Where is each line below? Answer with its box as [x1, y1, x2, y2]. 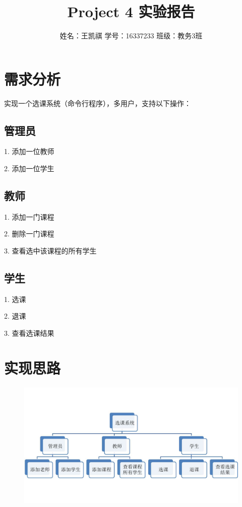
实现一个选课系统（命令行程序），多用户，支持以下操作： [4, 97, 191, 108]
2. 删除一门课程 [4, 228, 54, 239]
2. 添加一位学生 [4, 163, 54, 174]
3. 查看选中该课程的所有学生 [4, 245, 97, 256]
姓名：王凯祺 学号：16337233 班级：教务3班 [59, 30, 203, 41]
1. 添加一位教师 [4, 146, 54, 157]
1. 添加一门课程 [4, 211, 54, 222]
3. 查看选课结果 [4, 328, 54, 338]
